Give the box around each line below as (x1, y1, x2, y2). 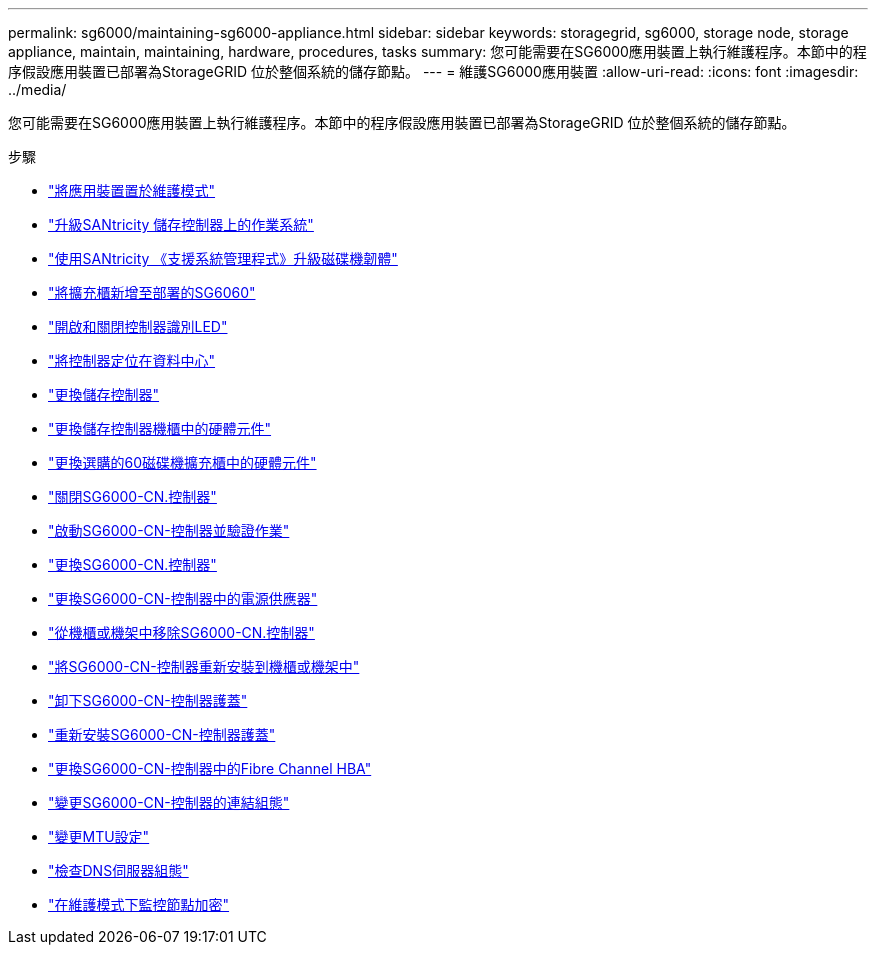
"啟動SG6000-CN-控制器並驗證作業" (48, 522, 290, 539)
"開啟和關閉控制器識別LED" (48, 318, 228, 335)
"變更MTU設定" (48, 828, 150, 845)
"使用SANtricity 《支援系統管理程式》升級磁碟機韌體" (48, 250, 398, 267)
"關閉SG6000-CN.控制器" (48, 488, 217, 505)
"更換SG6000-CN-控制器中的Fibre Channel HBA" (48, 760, 372, 777)
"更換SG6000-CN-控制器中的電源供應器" (48, 590, 318, 607)
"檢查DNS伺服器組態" (48, 862, 189, 879)
